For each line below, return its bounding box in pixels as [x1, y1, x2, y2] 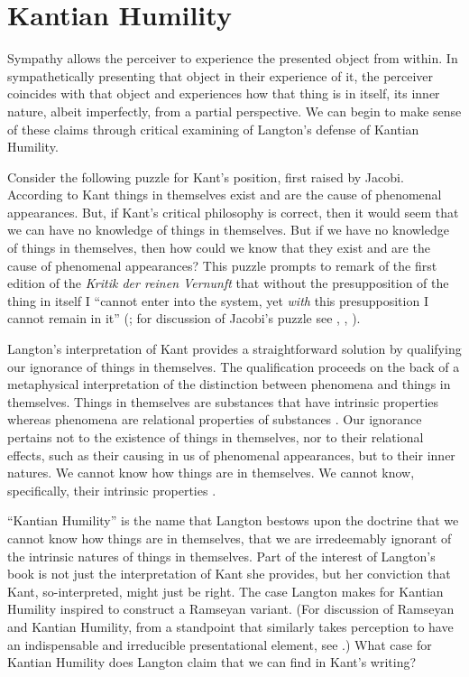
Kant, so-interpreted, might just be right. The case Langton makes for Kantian [7, 581, 444, 600]
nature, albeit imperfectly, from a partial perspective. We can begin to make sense [7, 101, 462, 120]
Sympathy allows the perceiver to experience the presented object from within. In [7, 49, 458, 68]
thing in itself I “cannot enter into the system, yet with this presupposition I [7, 291, 428, 310]
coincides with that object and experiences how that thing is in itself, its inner [7, 84, 440, 103]
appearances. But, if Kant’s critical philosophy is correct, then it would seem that [7, 202, 459, 221]
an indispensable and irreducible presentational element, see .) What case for [7, 635, 432, 654]
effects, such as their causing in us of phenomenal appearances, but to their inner [7, 445, 455, 464]
